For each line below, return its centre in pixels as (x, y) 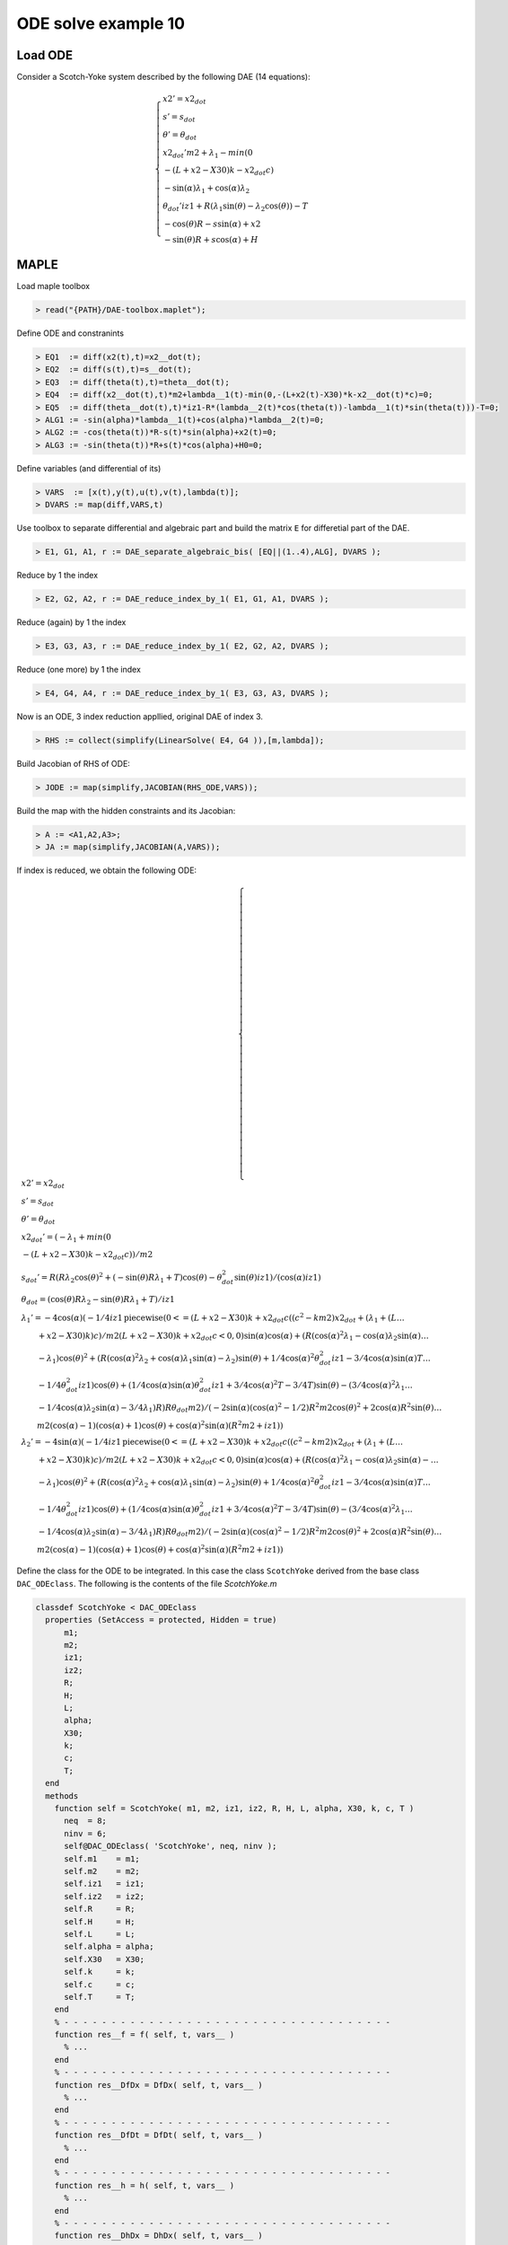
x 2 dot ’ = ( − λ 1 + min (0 (66, 1237)
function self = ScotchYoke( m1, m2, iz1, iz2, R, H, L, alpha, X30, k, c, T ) (234, 1809)
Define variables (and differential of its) (89, 468)
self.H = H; (100, 1921)
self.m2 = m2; (102, 1871)
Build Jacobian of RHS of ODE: (73, 763)
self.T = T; (100, 1997)
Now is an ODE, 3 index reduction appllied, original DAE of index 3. (140, 716)
